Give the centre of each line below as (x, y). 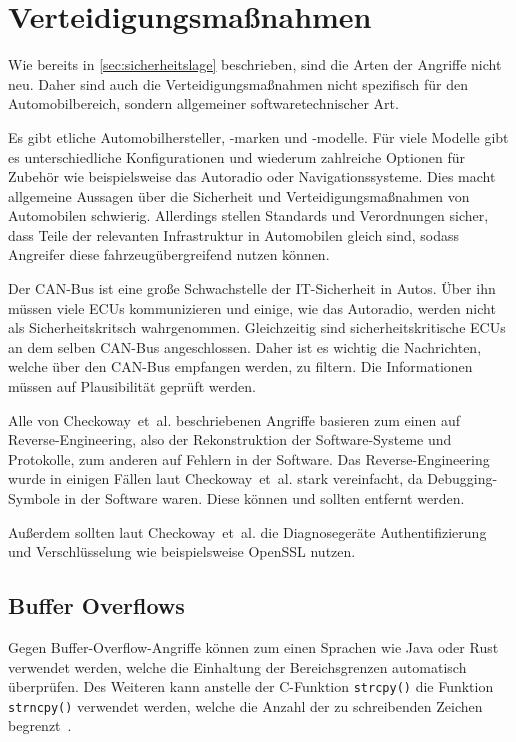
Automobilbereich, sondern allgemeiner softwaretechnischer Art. (203, 103)
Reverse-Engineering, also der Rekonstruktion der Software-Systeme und (230, 439)
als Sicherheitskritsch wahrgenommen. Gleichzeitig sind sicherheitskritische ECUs (257, 327)
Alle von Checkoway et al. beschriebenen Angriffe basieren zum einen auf (234, 419)
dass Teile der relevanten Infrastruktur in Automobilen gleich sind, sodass (234, 234)
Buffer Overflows (96, 605)
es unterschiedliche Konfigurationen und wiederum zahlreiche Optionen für (236, 156)
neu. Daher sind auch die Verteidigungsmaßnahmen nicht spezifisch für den (238, 83)
